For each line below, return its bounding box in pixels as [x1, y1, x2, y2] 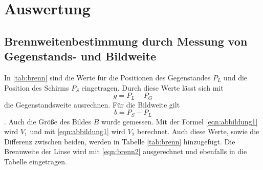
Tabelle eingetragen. [4, 156, 67, 167]
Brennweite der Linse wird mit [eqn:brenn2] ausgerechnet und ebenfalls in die [4, 146, 247, 157]
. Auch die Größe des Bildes [4, 116, 92, 126]
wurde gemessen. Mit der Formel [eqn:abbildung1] [101, 116, 258, 126]
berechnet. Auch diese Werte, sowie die [137, 126, 259, 137]
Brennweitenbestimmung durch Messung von [4, 33, 248, 49]
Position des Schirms [4, 82, 69, 93]
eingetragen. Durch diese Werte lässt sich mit [81, 82, 224, 93]
